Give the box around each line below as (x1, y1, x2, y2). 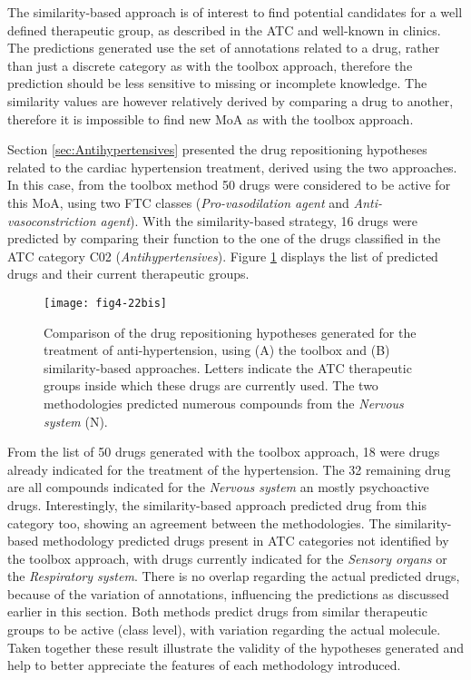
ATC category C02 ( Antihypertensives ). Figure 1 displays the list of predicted (7, 246, 438, 265)
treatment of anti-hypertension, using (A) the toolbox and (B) (44, 340, 390, 360)
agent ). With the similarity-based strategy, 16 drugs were (100, 211, 418, 230)
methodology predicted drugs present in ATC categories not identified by (42, 531, 449, 550)
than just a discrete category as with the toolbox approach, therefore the (7, 55, 413, 74)
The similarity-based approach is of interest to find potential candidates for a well (7, 3, 463, 21)
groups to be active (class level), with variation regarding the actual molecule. (7, 620, 441, 639)
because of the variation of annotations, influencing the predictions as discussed (7, 584, 449, 603)
